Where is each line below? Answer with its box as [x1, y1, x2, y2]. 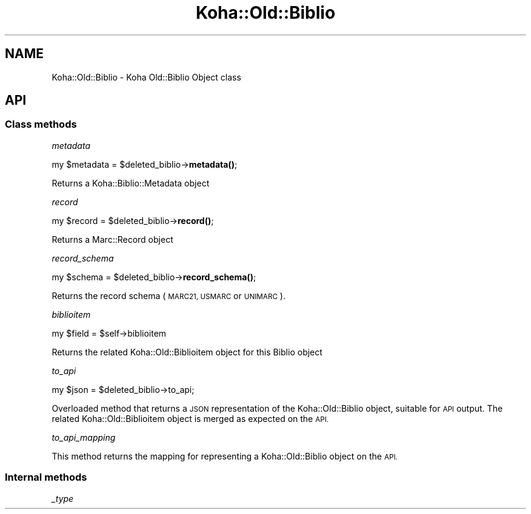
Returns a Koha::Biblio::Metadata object [52, 177, 210, 188]
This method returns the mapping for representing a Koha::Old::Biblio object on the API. [52, 450, 398, 461]
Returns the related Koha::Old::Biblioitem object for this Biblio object [52, 346, 322, 357]
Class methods [5, 118, 77, 131]
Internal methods [5, 471, 87, 484]
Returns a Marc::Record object [52, 234, 173, 245]
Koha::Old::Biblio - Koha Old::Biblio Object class [52, 71, 241, 82]
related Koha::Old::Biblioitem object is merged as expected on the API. [52, 413, 329, 424]
